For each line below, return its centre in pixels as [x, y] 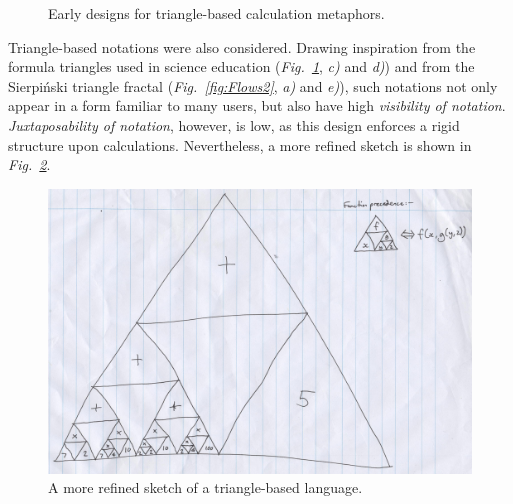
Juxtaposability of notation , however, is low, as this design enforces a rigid [234, 124]
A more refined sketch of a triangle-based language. [205, 487]
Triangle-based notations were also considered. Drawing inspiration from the [242, 46]
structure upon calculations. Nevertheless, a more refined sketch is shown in [240, 144]
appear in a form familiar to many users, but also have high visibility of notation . [257, 105]
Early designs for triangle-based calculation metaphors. [216, 13]
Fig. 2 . [29, 164]
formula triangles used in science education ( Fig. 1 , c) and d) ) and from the [241, 66]
